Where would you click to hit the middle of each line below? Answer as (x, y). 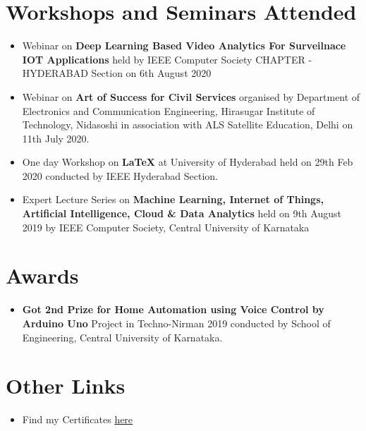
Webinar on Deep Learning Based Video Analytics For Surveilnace (184, 45)
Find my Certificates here (78, 419)
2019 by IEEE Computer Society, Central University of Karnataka (166, 227)
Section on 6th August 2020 (151, 73)
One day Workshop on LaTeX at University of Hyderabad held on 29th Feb (188, 162)
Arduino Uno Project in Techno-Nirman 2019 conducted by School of (176, 323)
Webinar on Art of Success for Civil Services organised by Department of (191, 96)
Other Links (66, 386)
